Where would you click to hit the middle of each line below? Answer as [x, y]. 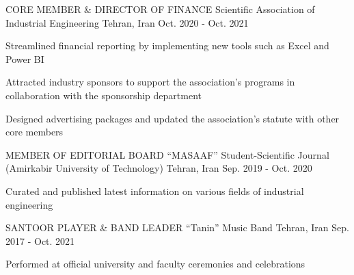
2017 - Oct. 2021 [40, 240]
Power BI [25, 58]
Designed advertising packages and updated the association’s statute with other [173, 118]
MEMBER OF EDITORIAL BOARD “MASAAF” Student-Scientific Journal [167, 154]
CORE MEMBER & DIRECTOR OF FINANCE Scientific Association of [160, 9]
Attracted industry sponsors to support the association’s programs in [150, 82]
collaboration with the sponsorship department [104, 95]
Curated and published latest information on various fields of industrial [155, 191]
